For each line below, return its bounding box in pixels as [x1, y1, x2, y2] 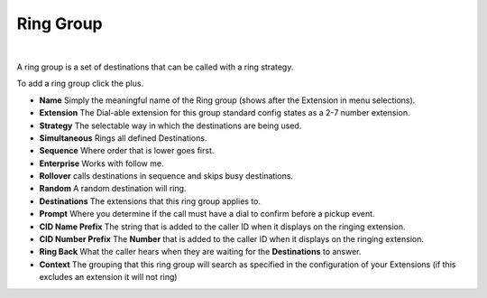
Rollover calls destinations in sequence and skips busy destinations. [39, 171, 293, 182]
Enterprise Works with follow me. [39, 158, 164, 169]
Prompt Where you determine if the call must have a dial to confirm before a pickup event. [39, 209, 375, 219]
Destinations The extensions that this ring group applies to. [39, 195, 262, 207]
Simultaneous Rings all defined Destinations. [39, 132, 207, 144]
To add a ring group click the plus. [16, 78, 144, 89]
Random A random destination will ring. [39, 183, 187, 194]
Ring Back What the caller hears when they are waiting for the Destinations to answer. [39, 247, 362, 257]
